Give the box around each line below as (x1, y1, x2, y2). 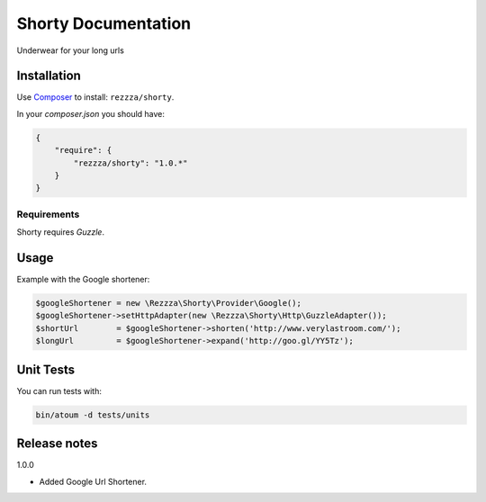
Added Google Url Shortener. (39, 476, 148, 487)
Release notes (16, 436, 98, 452)
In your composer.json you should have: (16, 108, 166, 119)
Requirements (16, 208, 80, 220)
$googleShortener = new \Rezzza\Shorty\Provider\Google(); (35, 298, 301, 309)
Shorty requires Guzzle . (16, 227, 105, 238)
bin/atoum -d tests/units (35, 409, 150, 420)
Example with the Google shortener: (16, 274, 150, 285)
